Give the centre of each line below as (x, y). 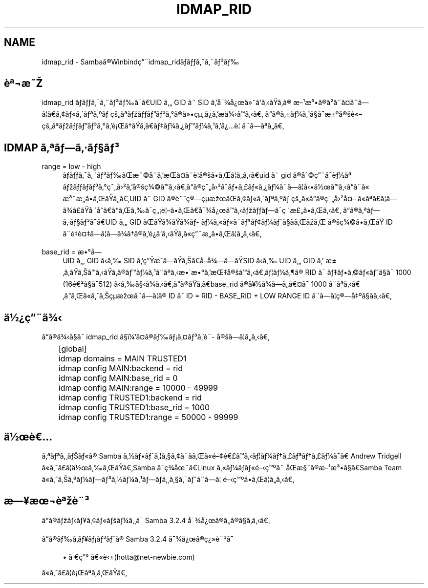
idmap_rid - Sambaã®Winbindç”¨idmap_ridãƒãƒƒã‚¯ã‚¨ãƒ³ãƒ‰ (140, 62)
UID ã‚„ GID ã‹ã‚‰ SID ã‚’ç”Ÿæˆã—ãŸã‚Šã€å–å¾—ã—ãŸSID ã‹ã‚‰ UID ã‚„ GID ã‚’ (193, 261)
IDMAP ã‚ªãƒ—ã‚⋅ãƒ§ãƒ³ (62, 147)
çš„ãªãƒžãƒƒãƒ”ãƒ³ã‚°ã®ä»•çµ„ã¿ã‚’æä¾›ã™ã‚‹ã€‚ (187, 114)
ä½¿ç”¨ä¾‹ (33, 317)
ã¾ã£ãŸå (78, 210)
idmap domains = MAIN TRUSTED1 (122, 359)
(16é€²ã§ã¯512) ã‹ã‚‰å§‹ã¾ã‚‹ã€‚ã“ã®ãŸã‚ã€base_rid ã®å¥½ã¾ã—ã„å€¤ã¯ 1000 (195, 284)
